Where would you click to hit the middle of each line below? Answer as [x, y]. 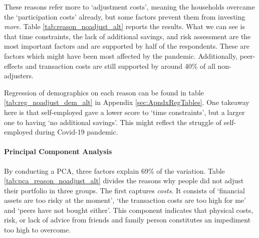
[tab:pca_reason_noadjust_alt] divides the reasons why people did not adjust [124, 181]
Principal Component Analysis [58, 151]
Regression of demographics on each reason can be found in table [104, 92]
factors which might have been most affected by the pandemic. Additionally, [121, 55]
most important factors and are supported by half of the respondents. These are [127, 46]
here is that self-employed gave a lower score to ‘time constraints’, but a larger [124, 112]
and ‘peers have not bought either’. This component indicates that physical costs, [129, 210]
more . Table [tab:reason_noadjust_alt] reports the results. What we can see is [124, 26]
